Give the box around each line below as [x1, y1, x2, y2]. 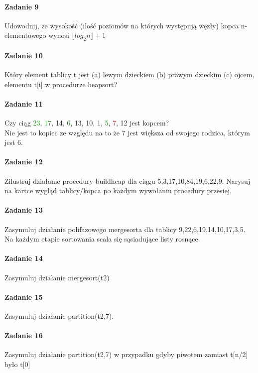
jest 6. [4, 137, 23, 147]
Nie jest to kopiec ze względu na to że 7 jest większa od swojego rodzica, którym [4, 127, 251, 137]
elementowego [4, 30, 46, 40]
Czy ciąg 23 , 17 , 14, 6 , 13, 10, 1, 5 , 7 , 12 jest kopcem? [4, 117, 169, 127]
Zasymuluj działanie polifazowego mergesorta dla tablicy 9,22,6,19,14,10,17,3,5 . [4, 224, 246, 234]
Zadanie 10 [4, 50, 43, 60]
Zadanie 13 [4, 205, 43, 215]
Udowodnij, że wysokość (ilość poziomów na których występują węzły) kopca [4, 20, 239, 30]
